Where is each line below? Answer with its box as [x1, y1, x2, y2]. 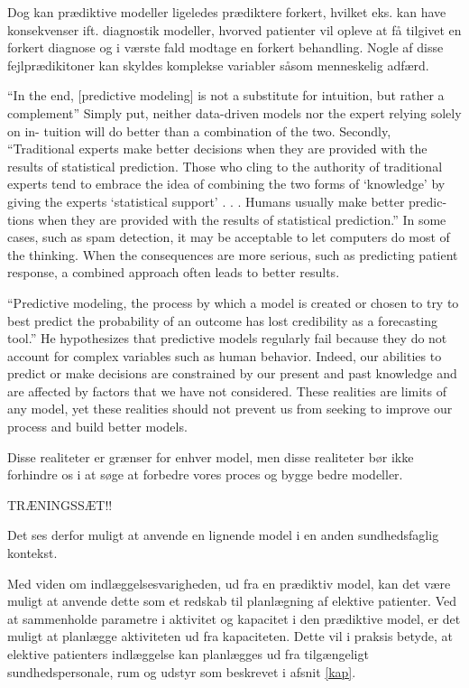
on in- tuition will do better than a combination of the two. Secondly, [7, 121, 391, 140]
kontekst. [7, 544, 58, 562]
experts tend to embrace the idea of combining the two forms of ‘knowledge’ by [7, 174, 446, 193]
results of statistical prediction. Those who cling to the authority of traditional [7, 156, 443, 175]
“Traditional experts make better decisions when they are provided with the [7, 139, 428, 158]
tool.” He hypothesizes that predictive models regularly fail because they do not [7, 329, 447, 348]
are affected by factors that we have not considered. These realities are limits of [7, 381, 447, 400]
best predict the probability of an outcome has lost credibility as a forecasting [7, 311, 437, 330]
